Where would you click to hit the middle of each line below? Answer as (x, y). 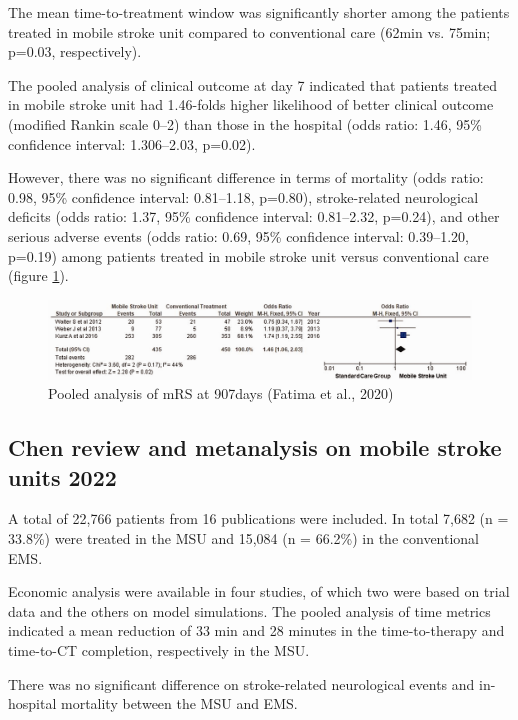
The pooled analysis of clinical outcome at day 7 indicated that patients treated (253, 84)
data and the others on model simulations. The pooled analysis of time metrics (249, 610)
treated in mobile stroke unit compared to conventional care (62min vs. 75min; (249, 31)
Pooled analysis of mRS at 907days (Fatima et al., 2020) (221, 393)
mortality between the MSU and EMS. (179, 703)
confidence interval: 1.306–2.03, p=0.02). (132, 143)
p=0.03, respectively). (75, 51)
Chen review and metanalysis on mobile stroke (255, 447)
